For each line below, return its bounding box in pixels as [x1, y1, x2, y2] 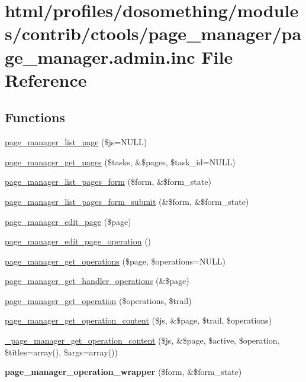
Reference [5, 67, 87, 92]
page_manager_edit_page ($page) [5, 215, 131, 227]
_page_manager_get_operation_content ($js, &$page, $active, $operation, [5, 334, 280, 347]
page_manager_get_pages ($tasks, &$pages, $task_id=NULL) [5, 155, 236, 168]
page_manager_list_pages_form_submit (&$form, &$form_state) [5, 195, 249, 207]
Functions [5, 108, 65, 126]
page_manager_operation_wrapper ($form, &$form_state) [5, 365, 242, 378]
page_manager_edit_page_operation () [5, 235, 152, 247]
